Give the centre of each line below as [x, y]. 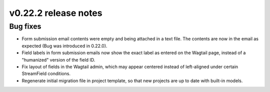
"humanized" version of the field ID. [58, 60]
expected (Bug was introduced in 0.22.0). [64, 46]
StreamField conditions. [46, 74]
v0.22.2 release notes [56, 13]
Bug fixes [25, 26]
